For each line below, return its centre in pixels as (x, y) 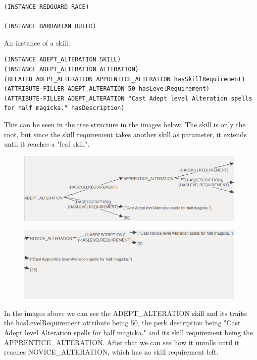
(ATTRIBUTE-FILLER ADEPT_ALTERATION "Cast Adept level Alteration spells (128, 98)
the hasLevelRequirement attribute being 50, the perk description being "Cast (122, 323)
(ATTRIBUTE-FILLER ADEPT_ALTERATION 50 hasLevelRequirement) (107, 89)
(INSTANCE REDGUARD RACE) (47, 7)
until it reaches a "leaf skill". (47, 144)
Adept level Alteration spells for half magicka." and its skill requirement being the (128, 333)
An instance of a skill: (37, 42)
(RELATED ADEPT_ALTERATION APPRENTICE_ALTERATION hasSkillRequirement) (125, 79)
